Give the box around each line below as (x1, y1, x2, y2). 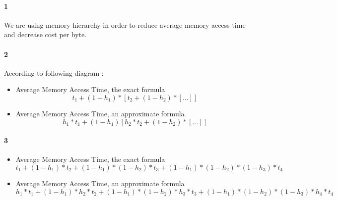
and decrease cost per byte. (4, 29, 87, 40)
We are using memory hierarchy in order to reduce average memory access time (4, 19, 246, 30)
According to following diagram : (4, 67, 104, 78)
